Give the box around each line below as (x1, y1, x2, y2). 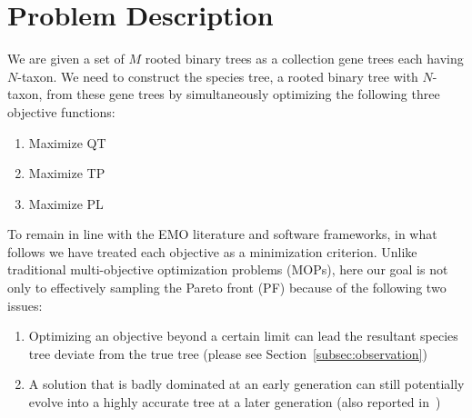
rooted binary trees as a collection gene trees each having (145, 49, 464, 68)
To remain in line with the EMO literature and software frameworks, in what (7, 224, 437, 244)
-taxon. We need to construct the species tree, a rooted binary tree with (17, 66, 418, 85)
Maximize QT (28, 133, 106, 152)
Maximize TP (28, 164, 105, 183)
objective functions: (7, 102, 115, 121)
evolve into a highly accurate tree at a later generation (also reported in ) (28, 393, 441, 412)
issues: (7, 295, 43, 314)
